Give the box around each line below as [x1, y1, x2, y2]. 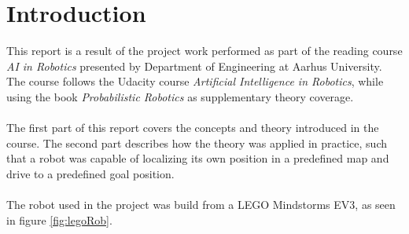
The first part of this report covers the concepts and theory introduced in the [6, 119, 379, 136]
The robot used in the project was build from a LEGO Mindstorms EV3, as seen [6, 196, 396, 213]
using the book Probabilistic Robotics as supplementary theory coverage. [6, 88, 354, 104]
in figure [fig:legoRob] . [6, 211, 112, 228]
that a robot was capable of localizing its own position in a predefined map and [6, 150, 389, 166]
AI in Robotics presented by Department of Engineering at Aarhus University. [6, 57, 382, 74]
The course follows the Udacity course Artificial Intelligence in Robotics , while [6, 73, 384, 90]
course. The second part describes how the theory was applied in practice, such [6, 134, 388, 151]
